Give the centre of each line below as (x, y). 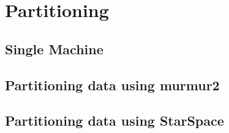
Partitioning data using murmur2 (112, 84)
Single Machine (54, 49)
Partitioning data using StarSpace (114, 120)
